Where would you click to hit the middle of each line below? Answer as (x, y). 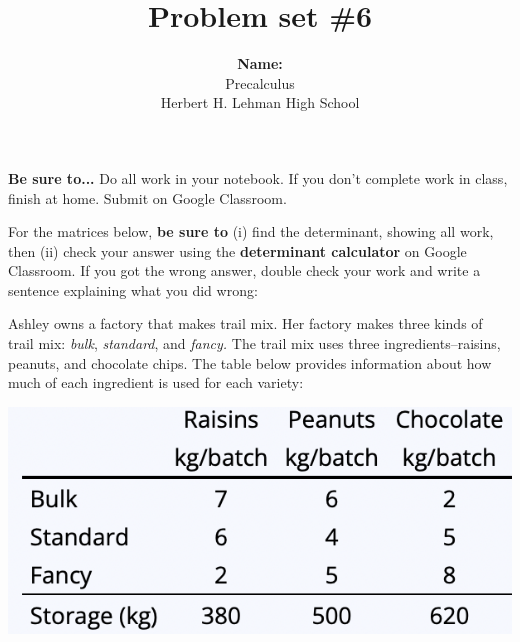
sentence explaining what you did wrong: (133, 289)
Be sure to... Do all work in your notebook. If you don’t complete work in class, (258, 177)
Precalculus (260, 82)
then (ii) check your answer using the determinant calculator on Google (237, 250)
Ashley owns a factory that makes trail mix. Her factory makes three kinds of (245, 323)
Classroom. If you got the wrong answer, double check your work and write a (244, 270)
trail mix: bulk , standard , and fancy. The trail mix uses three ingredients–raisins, (254, 343)
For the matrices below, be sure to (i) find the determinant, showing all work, (251, 231)
